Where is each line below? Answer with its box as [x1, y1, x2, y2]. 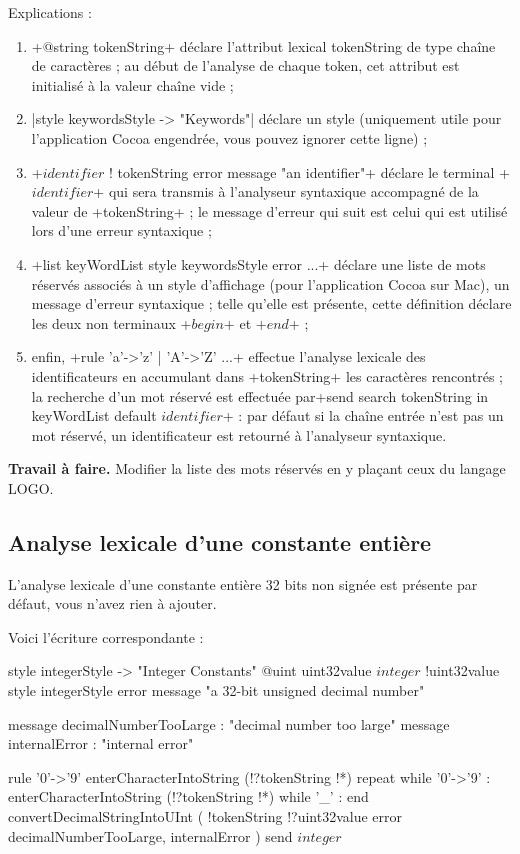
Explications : [8, 2, 92, 22]
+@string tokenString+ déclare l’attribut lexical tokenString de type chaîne [31, 35, 496, 56]
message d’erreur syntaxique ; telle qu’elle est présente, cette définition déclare [31, 293, 512, 314]
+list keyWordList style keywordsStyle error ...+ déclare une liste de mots [31, 253, 486, 274]
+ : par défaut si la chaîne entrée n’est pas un [222, 405, 504, 426]
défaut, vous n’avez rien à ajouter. [8, 593, 217, 614]
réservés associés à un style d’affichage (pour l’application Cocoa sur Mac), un [31, 273, 510, 294]
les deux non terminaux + [31, 312, 192, 333]
